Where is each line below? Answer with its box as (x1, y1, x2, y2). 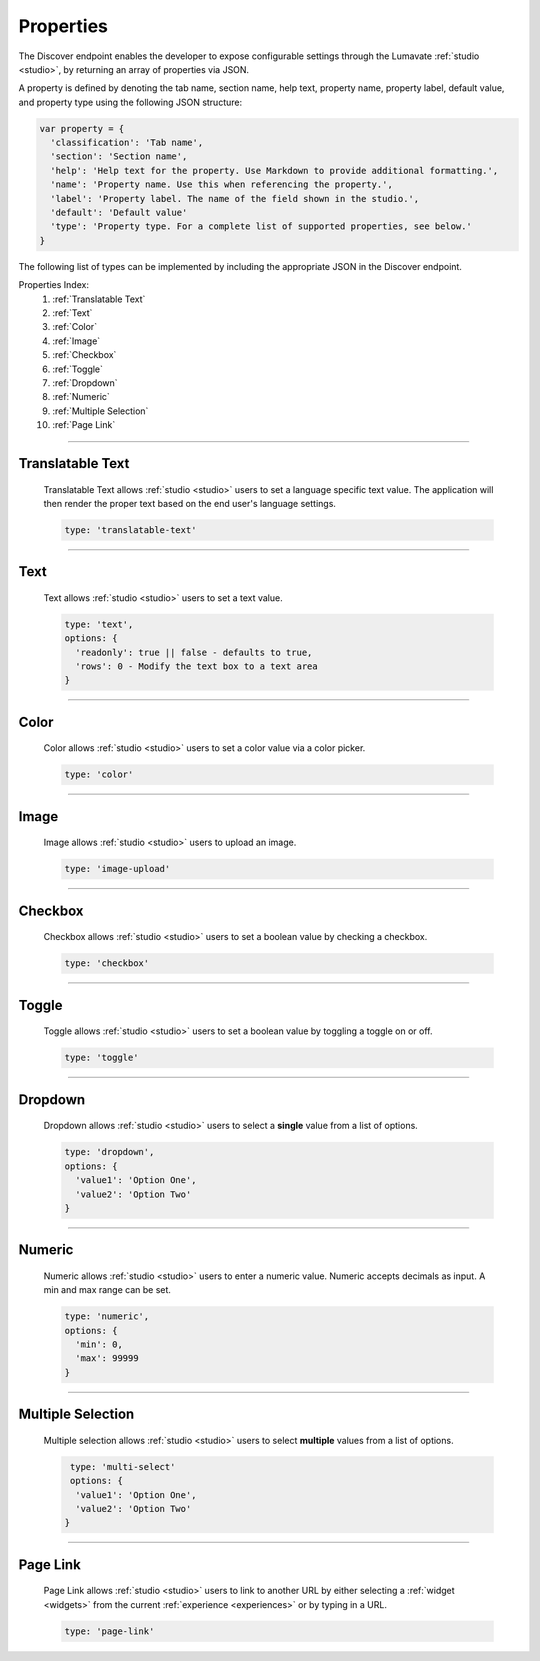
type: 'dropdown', (64, 1146, 155, 1158)
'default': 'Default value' (50, 207, 188, 219)
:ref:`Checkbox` (52, 349, 117, 361)
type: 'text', (64, 618, 134, 630)
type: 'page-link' (64, 1625, 155, 1637)
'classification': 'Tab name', (50, 137, 204, 149)
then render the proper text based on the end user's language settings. (43, 497, 337, 509)
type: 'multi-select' (70, 1461, 176, 1472)
